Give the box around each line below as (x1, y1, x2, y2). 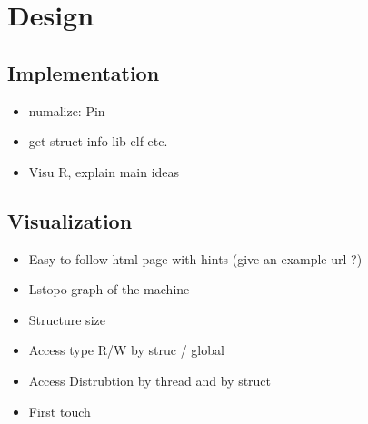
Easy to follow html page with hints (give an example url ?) (28, 249, 363, 268)
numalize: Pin (28, 101, 105, 120)
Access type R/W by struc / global (28, 340, 224, 360)
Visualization (7, 206, 133, 234)
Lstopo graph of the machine (28, 280, 190, 299)
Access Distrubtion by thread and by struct (28, 370, 272, 389)
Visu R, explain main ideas (28, 162, 180, 181)
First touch (28, 401, 91, 420)
